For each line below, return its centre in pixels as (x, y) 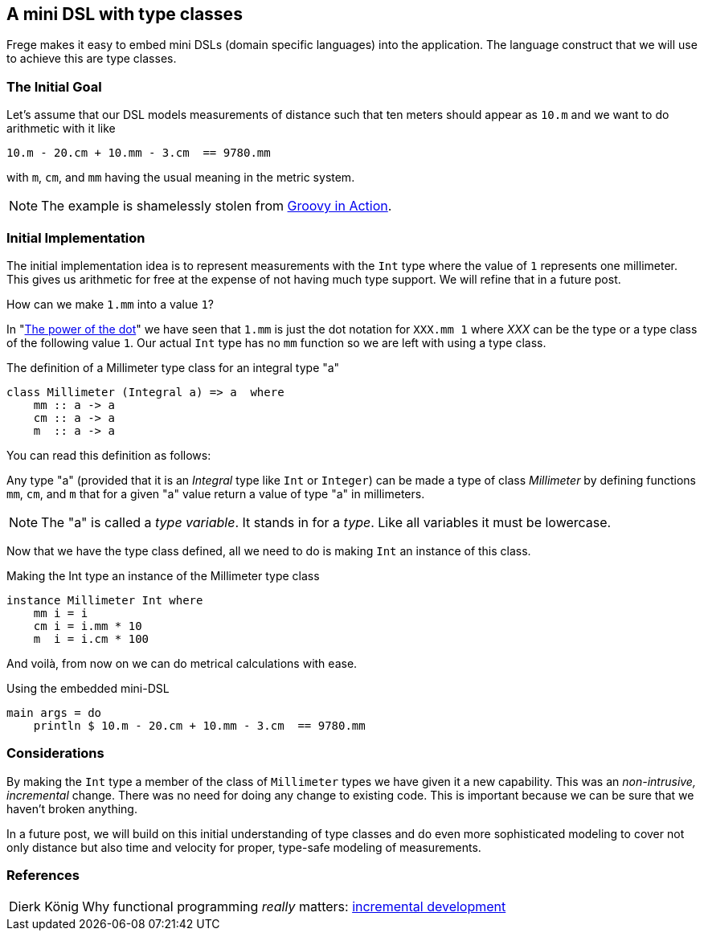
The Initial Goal (54, 86)
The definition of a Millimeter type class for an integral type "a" (173, 367)
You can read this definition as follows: (109, 455)
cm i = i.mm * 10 (88, 626)
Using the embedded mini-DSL (88, 688)
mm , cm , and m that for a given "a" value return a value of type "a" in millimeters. (216, 493)
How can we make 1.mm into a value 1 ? (110, 304)
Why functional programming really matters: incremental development (294, 907)
